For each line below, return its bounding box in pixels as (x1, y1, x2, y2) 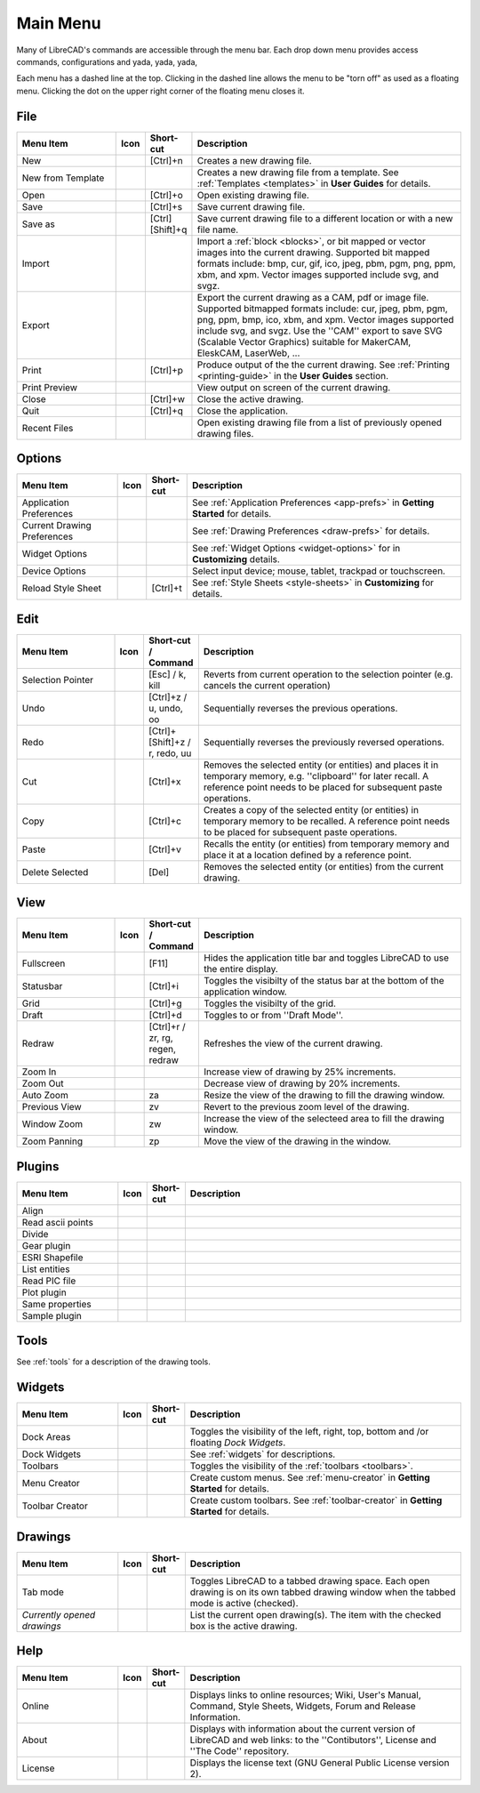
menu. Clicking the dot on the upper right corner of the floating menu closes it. (16, 85, 306, 96)
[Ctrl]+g (148, 997, 182, 1009)
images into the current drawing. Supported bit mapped (196, 245, 430, 258)
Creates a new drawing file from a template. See (196, 165, 399, 178)
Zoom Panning (21, 1135, 84, 1147)
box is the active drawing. (189, 1620, 298, 1632)
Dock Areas (21, 1431, 71, 1443)
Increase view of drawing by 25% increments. (203, 1065, 396, 1078)
